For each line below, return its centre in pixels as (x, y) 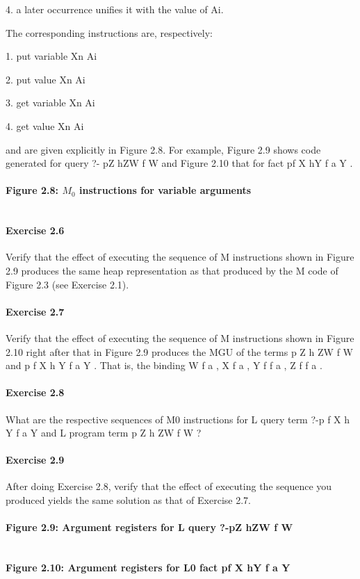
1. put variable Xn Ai (51, 56)
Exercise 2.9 (35, 460)
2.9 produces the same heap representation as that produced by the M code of (172, 270)
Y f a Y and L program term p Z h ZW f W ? (104, 433)
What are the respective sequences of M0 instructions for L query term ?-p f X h (178, 419)
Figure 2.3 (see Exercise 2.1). (67, 284)
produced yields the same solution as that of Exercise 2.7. (128, 500)
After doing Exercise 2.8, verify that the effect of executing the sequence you (169, 486)
